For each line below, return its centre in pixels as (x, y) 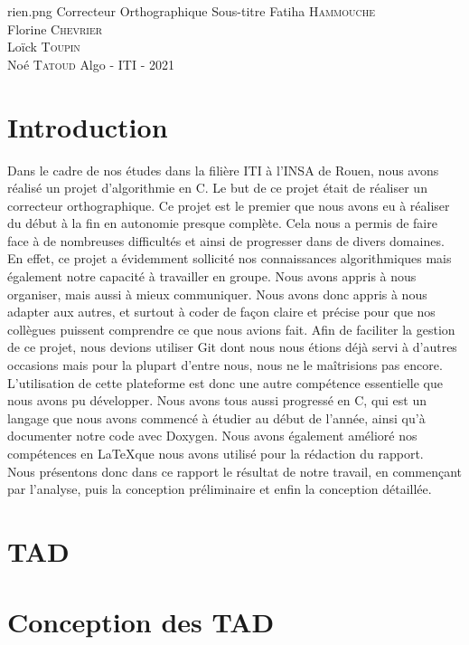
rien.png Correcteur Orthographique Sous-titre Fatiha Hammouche (192, 11)
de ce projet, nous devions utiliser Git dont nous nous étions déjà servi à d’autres (232, 347)
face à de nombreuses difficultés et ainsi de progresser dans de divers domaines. (226, 240)
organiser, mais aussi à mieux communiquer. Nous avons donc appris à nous (217, 294)
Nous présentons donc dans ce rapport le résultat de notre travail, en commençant (235, 471)
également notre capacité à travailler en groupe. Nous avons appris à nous (212, 276)
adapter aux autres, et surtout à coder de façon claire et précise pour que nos (221, 312)
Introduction (88, 126)
